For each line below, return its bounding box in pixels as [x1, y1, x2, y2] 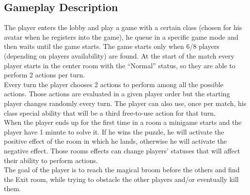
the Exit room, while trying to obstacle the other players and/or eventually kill [4, 174, 239, 184]
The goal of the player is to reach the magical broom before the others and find [4, 165, 240, 175]
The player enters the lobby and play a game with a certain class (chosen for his [4, 22, 242, 32]
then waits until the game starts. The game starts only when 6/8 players [4, 41, 219, 51]
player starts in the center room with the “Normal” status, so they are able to [4, 60, 235, 70]
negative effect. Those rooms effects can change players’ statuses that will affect [4, 145, 240, 155]
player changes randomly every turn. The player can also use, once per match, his [4, 98, 247, 108]
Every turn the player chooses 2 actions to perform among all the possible [4, 79, 224, 89]
